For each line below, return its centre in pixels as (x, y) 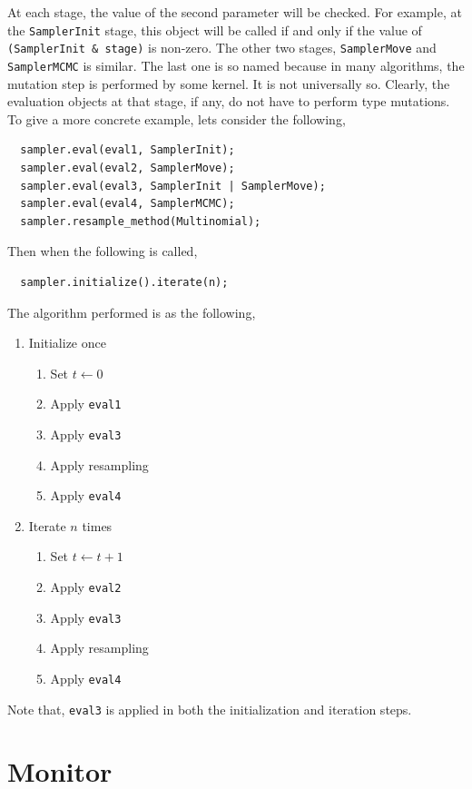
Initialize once (67, 343)
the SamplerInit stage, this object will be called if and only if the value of (215, 30)
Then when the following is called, (103, 251)
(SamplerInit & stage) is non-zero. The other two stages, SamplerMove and (222, 48)
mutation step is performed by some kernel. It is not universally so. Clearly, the (229, 83)
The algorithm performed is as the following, (132, 312)
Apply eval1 (86, 404)
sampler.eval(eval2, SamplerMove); (128, 168)
